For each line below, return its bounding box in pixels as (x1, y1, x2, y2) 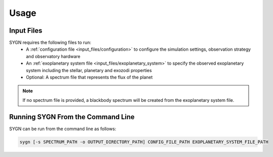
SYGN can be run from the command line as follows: (9, 126, 117, 132)
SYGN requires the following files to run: (9, 40, 91, 46)
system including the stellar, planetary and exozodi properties (26, 67, 152, 73)
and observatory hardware (26, 53, 80, 59)
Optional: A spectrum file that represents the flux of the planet (26, 75, 153, 80)
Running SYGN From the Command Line (9, 112, 135, 121)
